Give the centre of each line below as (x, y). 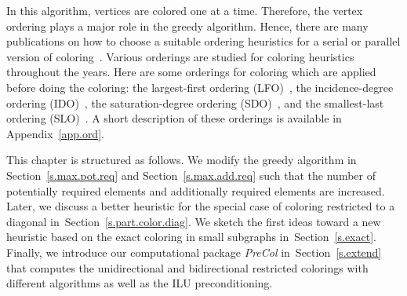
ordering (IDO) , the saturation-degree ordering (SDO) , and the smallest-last (195, 102)
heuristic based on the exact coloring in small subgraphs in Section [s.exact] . (191, 237)
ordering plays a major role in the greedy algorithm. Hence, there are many (187, 26)
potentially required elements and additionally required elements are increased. (196, 190)
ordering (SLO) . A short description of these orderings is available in (174, 118)
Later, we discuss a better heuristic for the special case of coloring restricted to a (201, 206)
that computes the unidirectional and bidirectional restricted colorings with (187, 267)
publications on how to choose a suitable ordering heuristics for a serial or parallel (203, 41)
